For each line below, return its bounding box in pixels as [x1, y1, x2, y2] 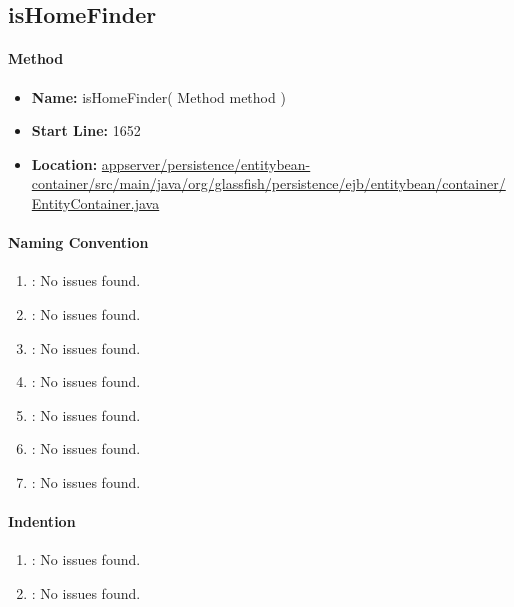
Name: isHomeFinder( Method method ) [31, 86, 286, 107]
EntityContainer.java [31, 192, 160, 213]
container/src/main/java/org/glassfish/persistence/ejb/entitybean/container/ [31, 173, 506, 194]
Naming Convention [8, 232, 149, 253]
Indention [8, 511, 76, 532]
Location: [31, 153, 98, 174]
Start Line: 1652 [31, 120, 141, 141]
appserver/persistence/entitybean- [101, 153, 311, 174]
